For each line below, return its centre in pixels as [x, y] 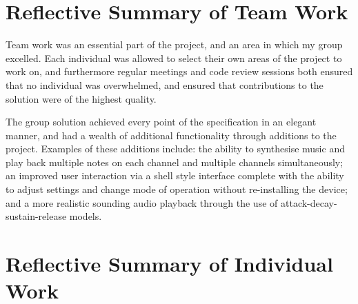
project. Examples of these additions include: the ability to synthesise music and [175, 149]
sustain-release [36, 216]
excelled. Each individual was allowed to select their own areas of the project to [174, 58]
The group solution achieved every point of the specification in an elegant [161, 122]
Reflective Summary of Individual [169, 264]
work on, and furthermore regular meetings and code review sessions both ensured [179, 71]
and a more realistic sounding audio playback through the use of [142, 202]
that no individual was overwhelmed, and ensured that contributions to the [165, 84]
